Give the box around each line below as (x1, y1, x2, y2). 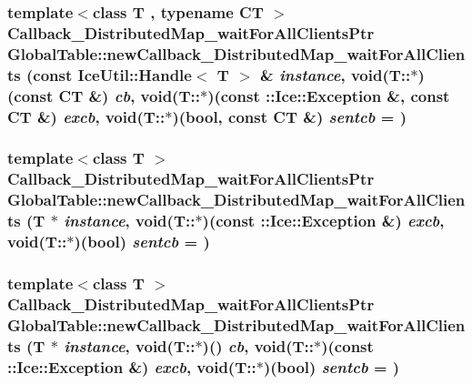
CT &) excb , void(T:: (7, 105, 166, 127)
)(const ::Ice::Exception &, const (207, 84, 450, 106)
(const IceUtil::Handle (26, 63, 192, 86)
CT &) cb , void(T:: (58, 84, 200, 106)
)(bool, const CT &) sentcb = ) (172, 105, 407, 127)
